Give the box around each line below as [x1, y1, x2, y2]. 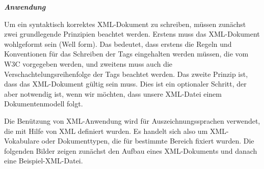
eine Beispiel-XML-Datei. [4, 155, 83, 166]
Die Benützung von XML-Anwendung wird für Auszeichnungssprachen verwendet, [4, 115, 260, 126]
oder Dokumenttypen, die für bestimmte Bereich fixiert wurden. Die [41, 135, 254, 146]
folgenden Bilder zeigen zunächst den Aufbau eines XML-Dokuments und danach [4, 145, 257, 156]
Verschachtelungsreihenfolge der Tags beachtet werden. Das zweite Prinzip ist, [4, 68, 248, 79]
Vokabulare [4, 135, 39, 146]
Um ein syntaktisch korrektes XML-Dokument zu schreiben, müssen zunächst [4, 18, 246, 29]
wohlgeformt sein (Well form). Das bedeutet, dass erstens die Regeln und [4, 38, 232, 49]
